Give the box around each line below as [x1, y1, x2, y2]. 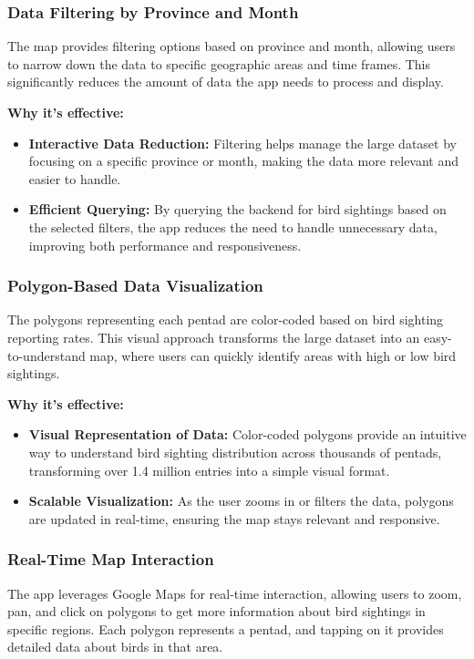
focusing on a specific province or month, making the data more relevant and [28, 151, 459, 170]
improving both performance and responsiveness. [28, 235, 302, 254]
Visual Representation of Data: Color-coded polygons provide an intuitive [28, 425, 467, 444]
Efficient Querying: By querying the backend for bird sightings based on [28, 200, 447, 219]
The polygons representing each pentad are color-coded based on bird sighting [7, 310, 444, 329]
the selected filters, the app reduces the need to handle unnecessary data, [28, 217, 438, 236]
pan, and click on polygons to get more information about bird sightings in [7, 602, 426, 621]
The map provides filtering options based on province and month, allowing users [7, 36, 456, 56]
